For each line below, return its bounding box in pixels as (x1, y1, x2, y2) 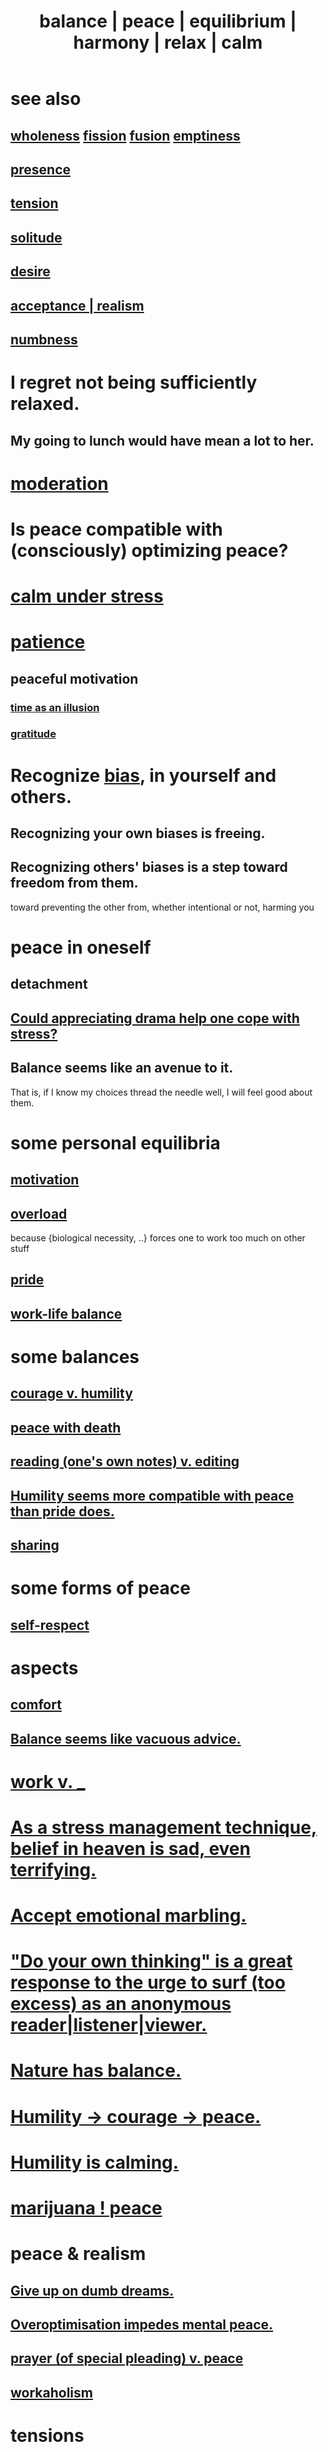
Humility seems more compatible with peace (10, 1487, 295, 1504)
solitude (10, 229, 63, 246)
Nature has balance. (10, 2060, 182, 2082)
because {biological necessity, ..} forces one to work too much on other (10, 1232, 306, 1244)
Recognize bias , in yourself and (10, 764, 277, 787)
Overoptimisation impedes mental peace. (10, 2316, 274, 2333)
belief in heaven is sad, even (10, 1837, 251, 1860)
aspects (10, 1656, 79, 1679)
